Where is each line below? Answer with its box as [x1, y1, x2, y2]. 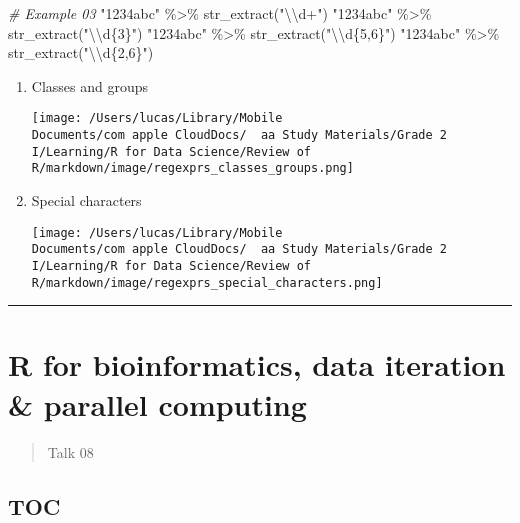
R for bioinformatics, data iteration [8, 344, 506, 385]
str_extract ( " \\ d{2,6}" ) [8, 42, 154, 63]
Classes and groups [31, 75, 149, 96]
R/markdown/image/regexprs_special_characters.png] [31, 275, 383, 290]
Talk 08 [47, 441, 94, 462]
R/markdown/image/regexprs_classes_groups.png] [31, 161, 354, 176]
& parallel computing [8, 383, 307, 424]
